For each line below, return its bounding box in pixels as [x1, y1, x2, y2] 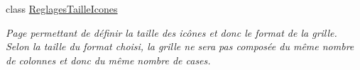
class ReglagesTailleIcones [6, 1, 118, 16]
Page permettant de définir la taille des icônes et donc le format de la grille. [6, 25, 337, 40]
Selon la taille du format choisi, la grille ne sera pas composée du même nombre [6, 39, 354, 54]
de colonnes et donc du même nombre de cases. [6, 52, 211, 67]
